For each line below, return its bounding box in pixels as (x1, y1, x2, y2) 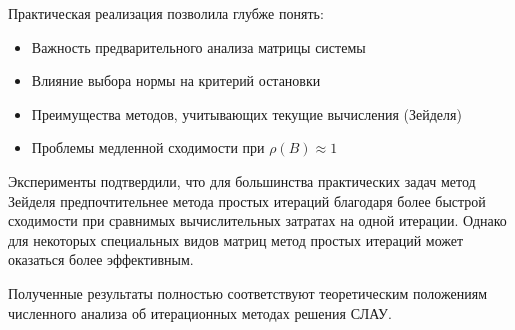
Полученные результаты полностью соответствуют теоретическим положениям (8, 282, 487, 303)
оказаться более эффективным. (8, 249, 194, 270)
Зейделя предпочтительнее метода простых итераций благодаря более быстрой (8, 190, 486, 211)
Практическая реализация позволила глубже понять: (8, 3, 324, 23)
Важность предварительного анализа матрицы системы (31, 36, 366, 57)
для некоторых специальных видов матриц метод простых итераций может (8, 229, 464, 250)
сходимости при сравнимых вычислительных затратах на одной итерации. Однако (8, 210, 507, 231)
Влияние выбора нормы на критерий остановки (31, 70, 321, 91)
